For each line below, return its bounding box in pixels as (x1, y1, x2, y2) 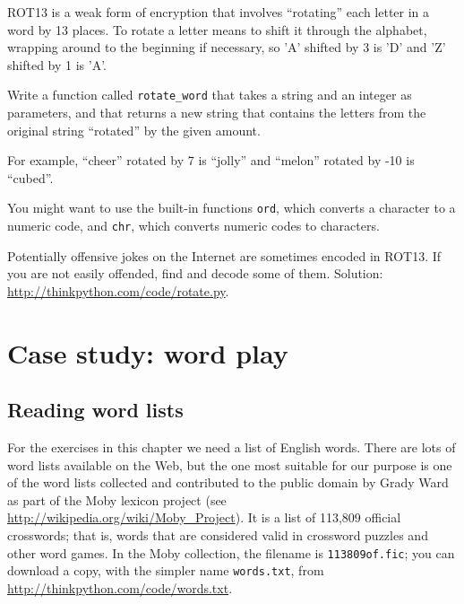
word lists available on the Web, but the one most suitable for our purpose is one (7, 455, 452, 474)
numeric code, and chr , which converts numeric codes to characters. (7, 216, 380, 235)
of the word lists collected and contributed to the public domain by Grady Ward (7, 473, 449, 492)
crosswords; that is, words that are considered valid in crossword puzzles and (7, 526, 428, 545)
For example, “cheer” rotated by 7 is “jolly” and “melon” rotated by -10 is (7, 151, 415, 170)
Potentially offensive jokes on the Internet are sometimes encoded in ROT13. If (7, 246, 442, 265)
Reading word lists (7, 396, 184, 424)
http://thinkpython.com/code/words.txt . (7, 578, 233, 597)
